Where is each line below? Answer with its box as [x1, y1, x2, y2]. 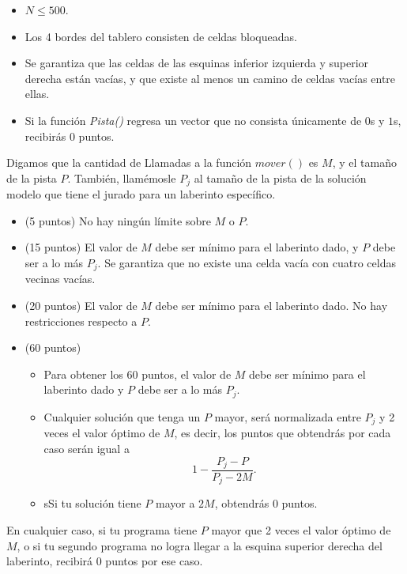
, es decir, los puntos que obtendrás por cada [174, 425, 391, 441]
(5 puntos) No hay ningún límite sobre [24, 212, 211, 228]
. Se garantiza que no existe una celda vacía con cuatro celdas [97, 254, 396, 270]
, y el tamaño [332, 154, 397, 171]
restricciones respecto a [24, 312, 138, 329]
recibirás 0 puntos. [24, 127, 115, 144]
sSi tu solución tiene [43, 495, 141, 512]
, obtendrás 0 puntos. [214, 495, 318, 512]
